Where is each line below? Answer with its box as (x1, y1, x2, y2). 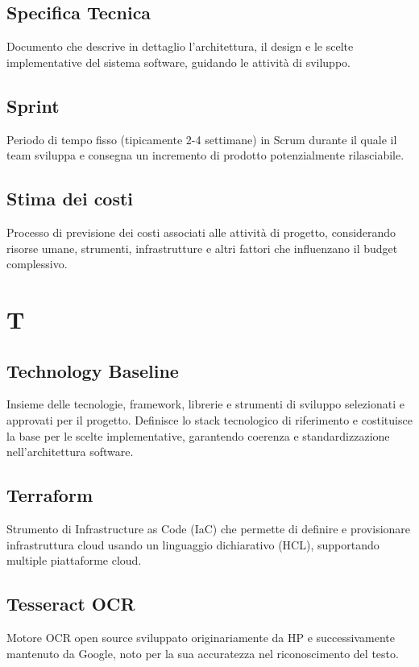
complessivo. (6, 255, 68, 272)
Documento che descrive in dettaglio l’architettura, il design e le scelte (6, 38, 354, 55)
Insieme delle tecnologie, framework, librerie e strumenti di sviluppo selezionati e (6, 396, 404, 412)
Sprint (6, 93, 60, 118)
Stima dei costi (6, 186, 134, 211)
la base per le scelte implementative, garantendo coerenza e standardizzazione (6, 427, 390, 444)
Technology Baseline (6, 358, 179, 383)
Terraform (6, 483, 93, 507)
